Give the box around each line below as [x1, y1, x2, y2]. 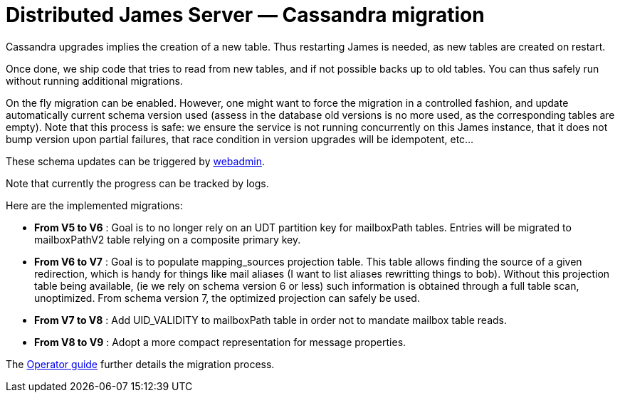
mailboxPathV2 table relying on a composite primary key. [34, 233, 301, 246]
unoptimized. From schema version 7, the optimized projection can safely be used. [34, 291, 420, 304]
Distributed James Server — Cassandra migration [6, 3, 485, 27]
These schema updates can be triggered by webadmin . [6, 155, 265, 167]
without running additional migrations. [6, 74, 183, 87]
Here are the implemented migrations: [6, 199, 183, 211]
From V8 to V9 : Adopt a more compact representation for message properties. [34, 335, 406, 348]
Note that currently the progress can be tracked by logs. [6, 177, 269, 189]
